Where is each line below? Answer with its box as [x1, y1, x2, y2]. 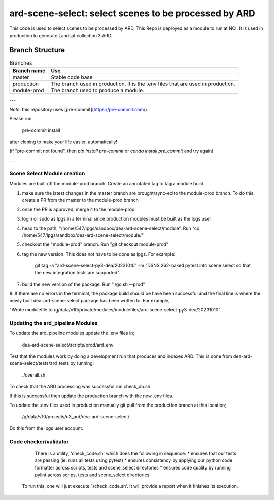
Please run [9, 116, 32, 121]
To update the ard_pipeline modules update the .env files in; [9, 330, 134, 336]
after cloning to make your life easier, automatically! [9, 139, 118, 145]
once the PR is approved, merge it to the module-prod [22, 206, 135, 212]
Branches [9, 59, 32, 67]
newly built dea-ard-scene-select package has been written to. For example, [9, 297, 170, 303]
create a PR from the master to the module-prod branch [22, 197, 139, 203]
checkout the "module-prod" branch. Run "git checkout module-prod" [22, 241, 169, 247]
